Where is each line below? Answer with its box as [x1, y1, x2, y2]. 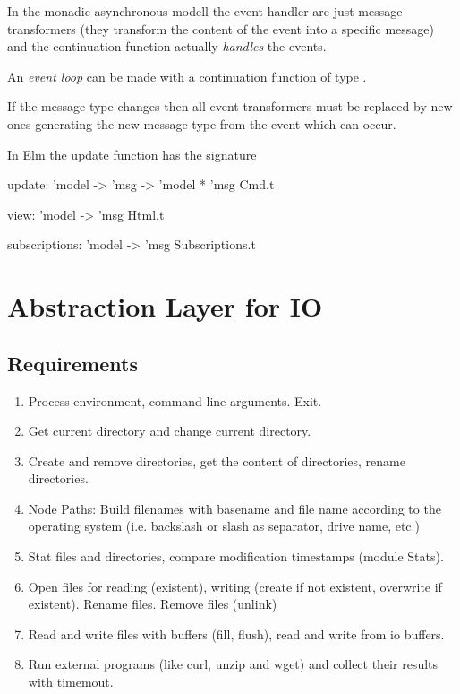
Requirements [7, 349, 138, 377]
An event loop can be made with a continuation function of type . [7, 66, 367, 85]
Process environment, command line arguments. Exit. [28, 391, 322, 410]
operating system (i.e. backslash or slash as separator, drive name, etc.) [28, 516, 420, 535]
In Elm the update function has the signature [7, 144, 257, 163]
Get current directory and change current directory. [28, 421, 311, 440]
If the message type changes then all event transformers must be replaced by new [7, 97, 453, 116]
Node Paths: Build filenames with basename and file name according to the [28, 499, 441, 517]
